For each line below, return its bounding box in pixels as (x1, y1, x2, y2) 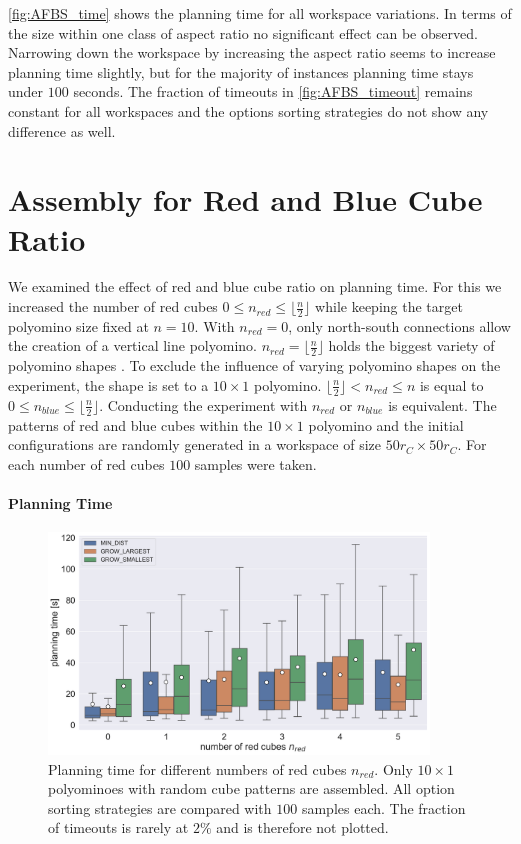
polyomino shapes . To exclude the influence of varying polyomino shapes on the (8, 355, 501, 376)
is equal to (419, 374, 484, 395)
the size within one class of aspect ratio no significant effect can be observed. (8, 22, 478, 43)
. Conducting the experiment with (99, 394, 308, 415)
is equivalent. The (388, 394, 497, 415)
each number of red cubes (8, 453, 165, 474)
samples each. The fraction (301, 797, 466, 818)
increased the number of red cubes (8, 296, 218, 317)
